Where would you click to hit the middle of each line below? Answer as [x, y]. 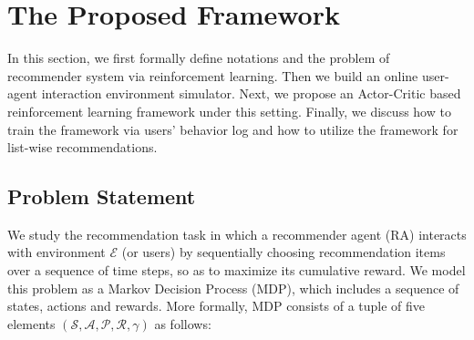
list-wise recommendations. [82, 147]
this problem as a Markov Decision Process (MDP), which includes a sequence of [233, 288]
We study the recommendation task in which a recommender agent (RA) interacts [237, 234]
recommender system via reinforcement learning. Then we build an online [213, 75]
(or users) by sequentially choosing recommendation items [283, 252]
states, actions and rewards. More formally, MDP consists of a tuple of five [216, 306]
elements [31, 323]
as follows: [183, 323]
